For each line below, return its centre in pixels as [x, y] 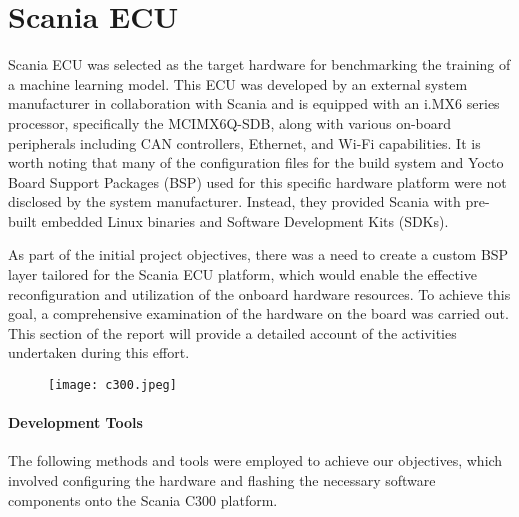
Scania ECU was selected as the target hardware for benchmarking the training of [259, 64]
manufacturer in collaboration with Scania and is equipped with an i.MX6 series [254, 103]
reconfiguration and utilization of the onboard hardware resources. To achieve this [259, 293]
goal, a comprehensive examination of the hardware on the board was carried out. [258, 313]
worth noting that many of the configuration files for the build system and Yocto [256, 162]
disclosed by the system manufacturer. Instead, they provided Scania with [234, 201]
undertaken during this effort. [99, 352]
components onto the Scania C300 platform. [143, 499]
